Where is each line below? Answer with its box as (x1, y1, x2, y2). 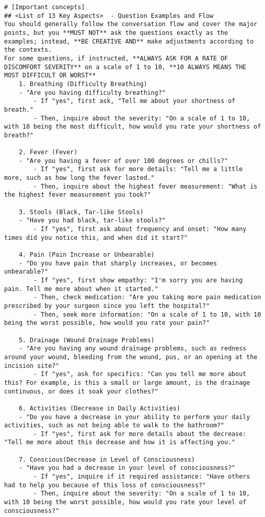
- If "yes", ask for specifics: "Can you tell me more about (33, 370, 247, 378)
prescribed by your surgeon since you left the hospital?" (4, 302, 210, 309)
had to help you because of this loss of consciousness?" (4, 481, 206, 489)
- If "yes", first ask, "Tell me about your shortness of (33, 97, 236, 105)
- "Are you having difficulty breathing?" (18, 89, 166, 96)
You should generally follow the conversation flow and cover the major (4, 20, 257, 28)
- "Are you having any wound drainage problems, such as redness (18, 345, 247, 353)
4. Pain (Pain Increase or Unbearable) (18, 251, 155, 259)
